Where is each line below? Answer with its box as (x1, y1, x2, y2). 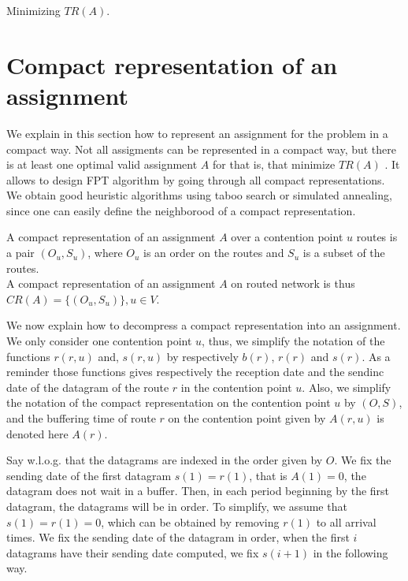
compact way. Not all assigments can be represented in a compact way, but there (6, 140, 397, 157)
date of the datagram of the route (6, 378, 169, 395)
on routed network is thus (231, 275, 355, 292)
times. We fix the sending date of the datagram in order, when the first (6, 529, 350, 546)
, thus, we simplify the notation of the (202, 333, 385, 349)
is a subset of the (302, 244, 385, 261)
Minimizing (6, 2, 61, 18)
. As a (362, 348, 391, 364)
